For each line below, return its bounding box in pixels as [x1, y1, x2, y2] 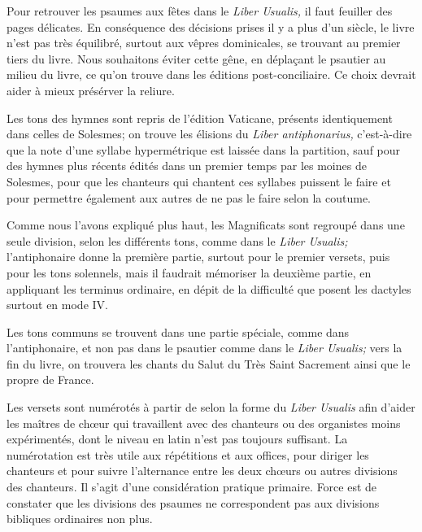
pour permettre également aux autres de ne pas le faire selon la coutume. [7, 189, 371, 206]
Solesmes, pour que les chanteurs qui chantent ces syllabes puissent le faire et [7, 172, 391, 190]
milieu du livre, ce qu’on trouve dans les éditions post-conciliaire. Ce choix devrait [7, 66, 416, 83]
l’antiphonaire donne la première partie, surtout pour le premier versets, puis [7, 248, 390, 265]
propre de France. [7, 371, 94, 388]
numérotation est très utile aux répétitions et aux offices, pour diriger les [7, 446, 369, 463]
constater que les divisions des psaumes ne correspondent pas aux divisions [7, 494, 380, 511]
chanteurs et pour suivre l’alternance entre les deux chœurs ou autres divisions [7, 462, 398, 479]
